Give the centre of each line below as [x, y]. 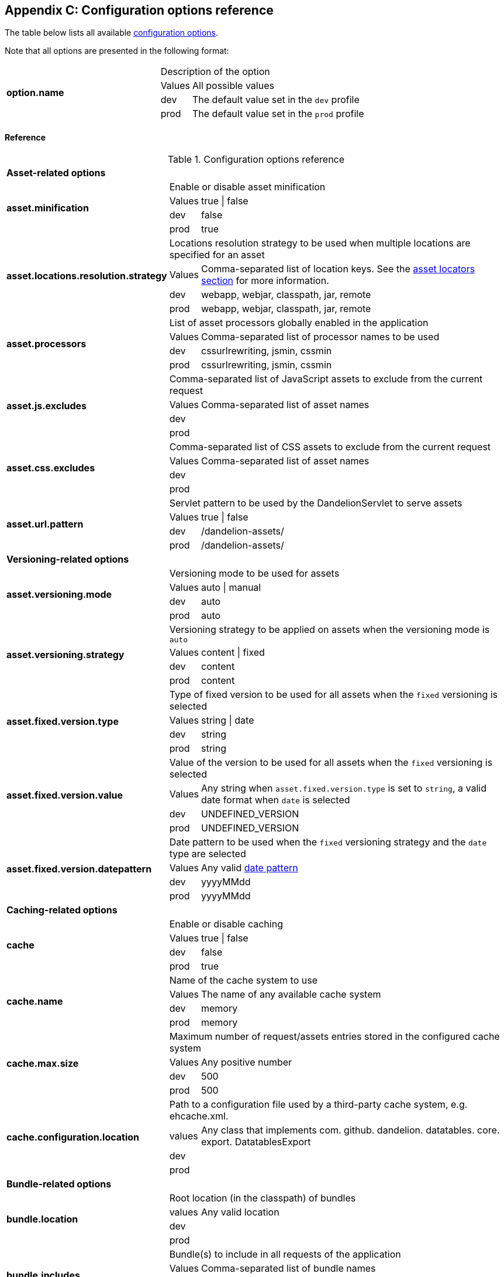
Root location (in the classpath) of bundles [263, 1198]
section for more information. [265, 280]
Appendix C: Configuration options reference [139, 10]
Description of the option [215, 72]
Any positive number [246, 1062]
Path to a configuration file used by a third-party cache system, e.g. [318, 1104]
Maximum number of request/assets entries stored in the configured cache [334, 1036]
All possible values [233, 86]
